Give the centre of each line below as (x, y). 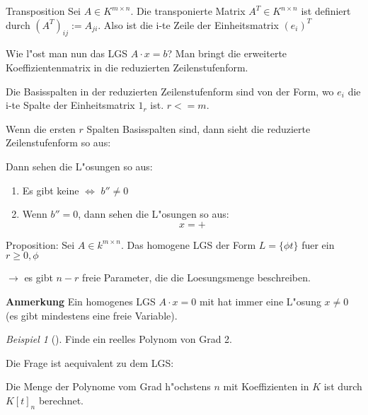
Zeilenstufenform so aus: (58, 142)
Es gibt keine (51, 190)
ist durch (343, 386)
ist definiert (326, 11)
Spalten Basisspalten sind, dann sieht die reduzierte (199, 128)
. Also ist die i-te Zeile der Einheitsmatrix (188, 24)
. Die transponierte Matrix (188, 11)
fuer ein (318, 244)
